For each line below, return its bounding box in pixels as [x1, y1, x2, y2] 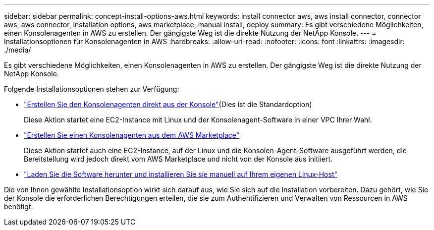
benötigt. [4, 202, 33, 211]
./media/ [4, 46, 31, 54]
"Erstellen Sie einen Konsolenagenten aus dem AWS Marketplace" [24, 131, 240, 139]
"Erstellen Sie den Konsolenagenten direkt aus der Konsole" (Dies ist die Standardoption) [24, 100, 312, 109]
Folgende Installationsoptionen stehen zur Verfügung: [4, 85, 179, 93]
